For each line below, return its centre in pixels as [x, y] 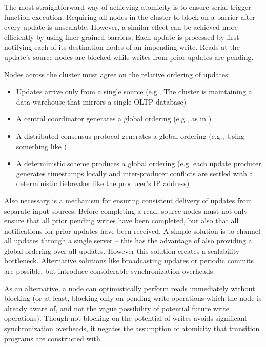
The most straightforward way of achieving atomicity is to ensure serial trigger [128, 7]
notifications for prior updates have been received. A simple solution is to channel [132, 230]
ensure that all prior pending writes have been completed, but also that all [121, 221]
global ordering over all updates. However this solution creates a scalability [122, 250]
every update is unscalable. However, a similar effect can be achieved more [121, 27]
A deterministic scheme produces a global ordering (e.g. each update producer [139, 163]
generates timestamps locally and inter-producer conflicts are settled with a [135, 173]
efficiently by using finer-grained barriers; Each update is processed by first [122, 37]
